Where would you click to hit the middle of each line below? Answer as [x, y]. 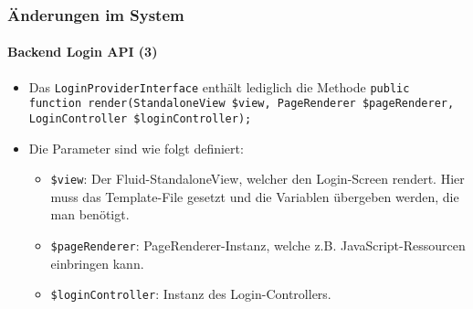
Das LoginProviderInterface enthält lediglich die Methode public [219, 86]
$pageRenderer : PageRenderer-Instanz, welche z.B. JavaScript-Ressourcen [258, 245]
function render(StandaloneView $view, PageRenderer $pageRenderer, [242, 104]
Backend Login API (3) [83, 52]
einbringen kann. [97, 263]
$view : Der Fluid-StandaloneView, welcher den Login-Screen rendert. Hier [258, 179]
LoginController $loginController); [140, 118]
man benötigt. [90, 214]
